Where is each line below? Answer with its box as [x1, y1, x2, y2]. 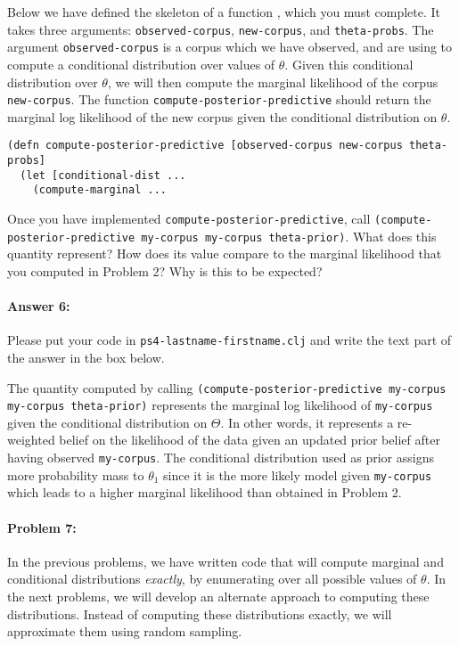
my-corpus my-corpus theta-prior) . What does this [141, 226, 437, 245]
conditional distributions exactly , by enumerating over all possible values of [7, 569, 417, 588]
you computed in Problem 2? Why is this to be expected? [7, 261, 323, 280]
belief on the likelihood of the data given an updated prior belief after [59, 430, 440, 449]
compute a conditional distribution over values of [7, 54, 275, 73]
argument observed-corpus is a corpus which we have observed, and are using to [7, 37, 453, 56]
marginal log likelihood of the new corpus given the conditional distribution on [7, 107, 438, 126]
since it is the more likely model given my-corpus [163, 465, 432, 484]
